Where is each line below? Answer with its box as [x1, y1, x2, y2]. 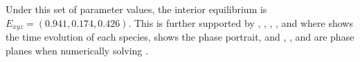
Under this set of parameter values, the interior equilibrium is [6, 2, 267, 16]
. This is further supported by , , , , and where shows [128, 15, 353, 30]
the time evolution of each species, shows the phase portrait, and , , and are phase [6, 30, 354, 44]
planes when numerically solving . [6, 43, 148, 57]
